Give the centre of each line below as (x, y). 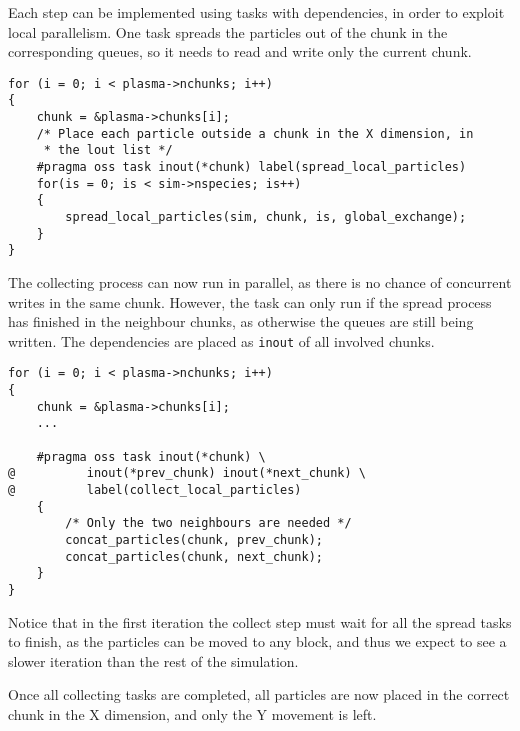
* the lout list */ (108, 150)
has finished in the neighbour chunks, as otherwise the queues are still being (241, 321)
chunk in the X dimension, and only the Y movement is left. (192, 714)
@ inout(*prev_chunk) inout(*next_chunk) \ (187, 473)
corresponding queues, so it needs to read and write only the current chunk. (240, 51)
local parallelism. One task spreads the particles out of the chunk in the (228, 31)
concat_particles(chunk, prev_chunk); (194, 540)
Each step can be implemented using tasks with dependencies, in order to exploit (256, 12)
